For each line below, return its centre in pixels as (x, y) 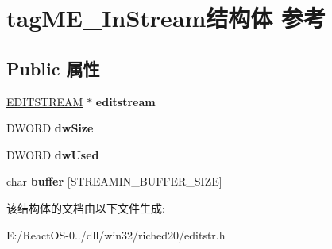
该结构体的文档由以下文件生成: (86, 207)
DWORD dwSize (50, 128)
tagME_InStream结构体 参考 (166, 18)
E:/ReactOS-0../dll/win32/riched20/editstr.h (116, 234)
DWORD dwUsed (53, 154)
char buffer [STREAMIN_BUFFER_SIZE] (114, 181)
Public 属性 (53, 68)
